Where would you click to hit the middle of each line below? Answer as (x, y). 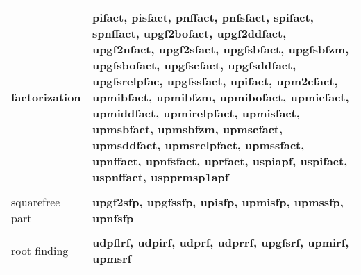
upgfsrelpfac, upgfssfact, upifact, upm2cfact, (215, 81)
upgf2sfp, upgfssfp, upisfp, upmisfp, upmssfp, (218, 202)
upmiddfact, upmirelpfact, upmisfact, (196, 113)
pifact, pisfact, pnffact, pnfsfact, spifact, (203, 17)
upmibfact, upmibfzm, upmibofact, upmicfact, (220, 97)
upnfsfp (113, 218)
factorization (46, 97)
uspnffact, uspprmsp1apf (160, 177)
